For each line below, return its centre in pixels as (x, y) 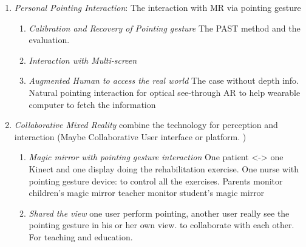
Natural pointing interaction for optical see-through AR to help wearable (165, 92)
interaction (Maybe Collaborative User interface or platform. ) (130, 136)
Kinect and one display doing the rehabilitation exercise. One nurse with (164, 168)
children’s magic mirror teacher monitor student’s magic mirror (147, 193)
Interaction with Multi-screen (83, 60)
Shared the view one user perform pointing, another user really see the (159, 213)
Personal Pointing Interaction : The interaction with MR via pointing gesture (158, 7)
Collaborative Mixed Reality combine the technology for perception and (146, 125)
